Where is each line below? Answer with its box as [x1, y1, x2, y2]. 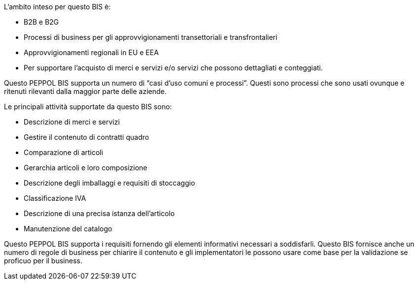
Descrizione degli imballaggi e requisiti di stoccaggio [24, 179, 195, 187]
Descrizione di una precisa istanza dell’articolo [24, 209, 175, 218]
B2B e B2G [24, 18, 59, 26]
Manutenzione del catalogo [24, 224, 113, 233]
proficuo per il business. [4, 256, 82, 265]
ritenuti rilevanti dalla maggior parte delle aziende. [4, 87, 167, 95]
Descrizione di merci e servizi [24, 118, 120, 126]
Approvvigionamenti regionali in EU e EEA [24, 48, 159, 57]
